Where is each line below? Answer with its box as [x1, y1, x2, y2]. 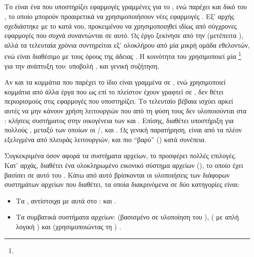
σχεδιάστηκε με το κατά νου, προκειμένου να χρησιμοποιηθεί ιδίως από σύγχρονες [4, 20, 237, 31]
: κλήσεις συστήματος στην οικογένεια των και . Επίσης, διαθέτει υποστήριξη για [4, 115, 234, 125]
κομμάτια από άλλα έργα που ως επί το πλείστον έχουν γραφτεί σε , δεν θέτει [4, 86, 224, 96]
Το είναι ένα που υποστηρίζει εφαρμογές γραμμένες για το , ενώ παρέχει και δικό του [4, 1, 247, 12]
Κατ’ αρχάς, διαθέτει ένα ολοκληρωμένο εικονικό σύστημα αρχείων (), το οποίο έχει [4, 160, 243, 170]
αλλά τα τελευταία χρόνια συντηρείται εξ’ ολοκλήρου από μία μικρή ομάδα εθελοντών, [4, 39, 250, 50]
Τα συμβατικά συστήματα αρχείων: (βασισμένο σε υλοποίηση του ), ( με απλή [16, 212, 239, 222]
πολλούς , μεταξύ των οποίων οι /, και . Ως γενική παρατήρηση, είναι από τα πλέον [4, 125, 242, 135]
